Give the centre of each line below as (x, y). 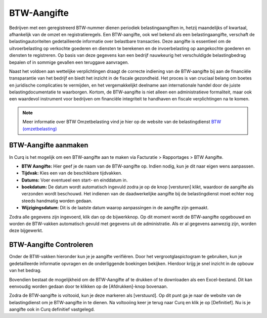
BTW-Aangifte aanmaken (49, 145)
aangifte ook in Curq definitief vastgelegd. (52, 310)
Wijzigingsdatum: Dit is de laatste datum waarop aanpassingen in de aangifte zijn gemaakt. (115, 208)
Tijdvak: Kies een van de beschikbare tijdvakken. (72, 173)
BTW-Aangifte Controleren (51, 245)
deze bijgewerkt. (26, 230)
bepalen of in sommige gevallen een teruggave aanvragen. (69, 62)
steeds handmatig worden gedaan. (57, 201)
